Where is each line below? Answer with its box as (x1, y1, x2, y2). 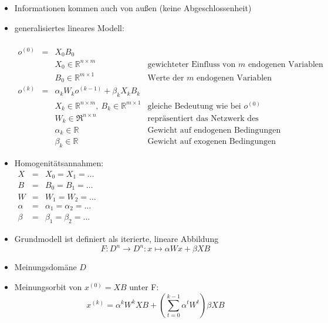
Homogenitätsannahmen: (14, 156, 104, 169)
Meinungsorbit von (14, 280, 82, 292)
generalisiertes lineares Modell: (14, 21, 124, 33)
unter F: (129, 280, 159, 292)
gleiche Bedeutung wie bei (147, 102, 241, 110)
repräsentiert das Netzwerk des (147, 114, 259, 123)
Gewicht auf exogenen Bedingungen (147, 137, 276, 146)
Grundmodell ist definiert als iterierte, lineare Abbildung (14, 233, 219, 245)
